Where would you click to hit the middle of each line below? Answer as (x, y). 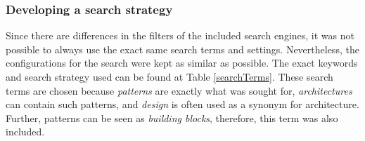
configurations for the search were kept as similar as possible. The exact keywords (182, 63)
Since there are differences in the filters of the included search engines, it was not (180, 35)
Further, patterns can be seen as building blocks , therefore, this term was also (172, 117)
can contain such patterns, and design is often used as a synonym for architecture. (182, 104)
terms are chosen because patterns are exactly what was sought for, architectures (179, 90)
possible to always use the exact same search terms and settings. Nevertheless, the (182, 49)
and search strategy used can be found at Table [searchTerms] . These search (169, 76)
